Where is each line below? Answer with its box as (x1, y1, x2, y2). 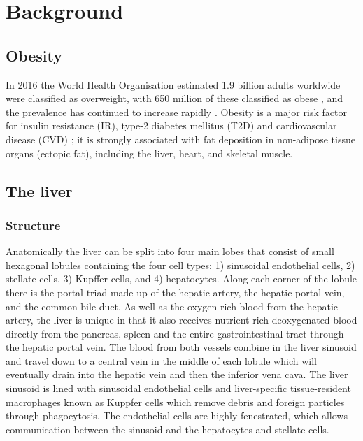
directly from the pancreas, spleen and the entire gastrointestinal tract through (6, 326, 344, 340)
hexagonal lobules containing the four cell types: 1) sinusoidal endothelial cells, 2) (6, 257, 355, 272)
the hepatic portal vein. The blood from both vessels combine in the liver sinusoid (6, 340, 357, 354)
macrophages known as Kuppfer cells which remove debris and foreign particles (6, 394, 345, 409)
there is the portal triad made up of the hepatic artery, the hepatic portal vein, (6, 284, 345, 299)
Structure (6, 216, 61, 233)
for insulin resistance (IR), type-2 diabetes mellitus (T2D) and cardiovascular (6, 118, 337, 133)
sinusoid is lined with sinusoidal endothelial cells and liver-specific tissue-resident (6, 381, 351, 396)
